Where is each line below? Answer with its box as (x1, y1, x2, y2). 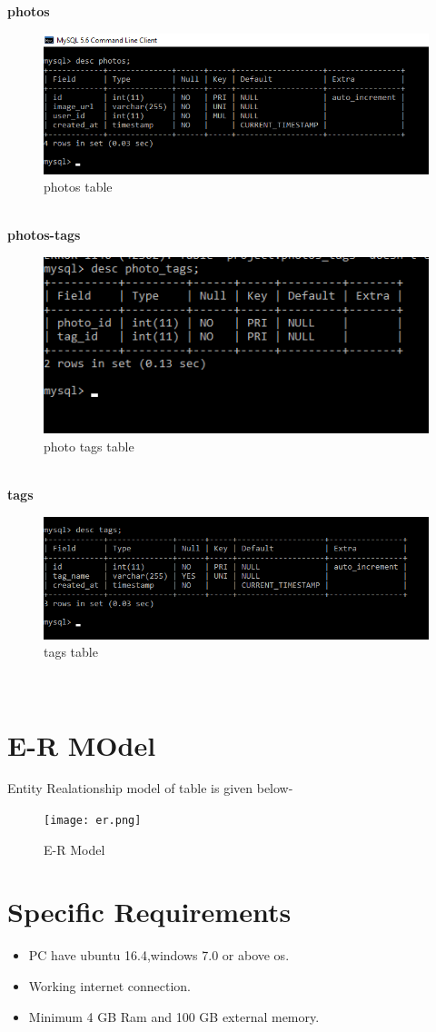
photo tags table (44, 436, 134, 455)
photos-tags (7, 225, 81, 244)
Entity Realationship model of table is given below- (7, 779, 293, 798)
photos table (44, 177, 113, 196)
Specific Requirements (7, 893, 292, 930)
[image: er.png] (44, 814, 142, 828)
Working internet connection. (28, 977, 192, 996)
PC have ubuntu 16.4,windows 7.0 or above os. (28, 946, 290, 965)
